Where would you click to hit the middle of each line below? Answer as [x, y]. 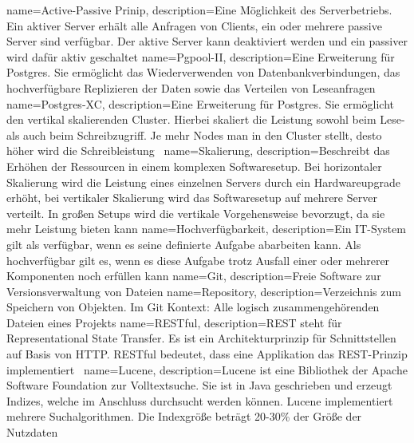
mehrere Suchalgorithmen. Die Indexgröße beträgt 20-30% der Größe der [184, 416]
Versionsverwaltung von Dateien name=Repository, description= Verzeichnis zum [204, 291]
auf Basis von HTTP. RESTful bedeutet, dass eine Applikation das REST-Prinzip [207, 354]
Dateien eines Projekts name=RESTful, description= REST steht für [174, 322]
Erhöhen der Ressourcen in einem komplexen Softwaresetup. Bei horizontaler [194, 166]
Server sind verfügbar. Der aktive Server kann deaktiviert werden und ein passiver [207, 41]
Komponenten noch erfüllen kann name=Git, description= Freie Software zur [194, 276]
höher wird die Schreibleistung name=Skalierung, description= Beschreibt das [198, 150]
